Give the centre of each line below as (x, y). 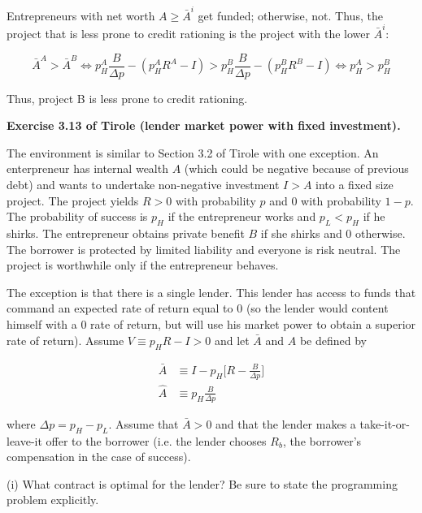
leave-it (24, 440)
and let (232, 340)
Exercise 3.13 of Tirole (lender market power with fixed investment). (204, 125)
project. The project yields (73, 200)
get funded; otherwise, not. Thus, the (290, 15)
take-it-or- (385, 423)
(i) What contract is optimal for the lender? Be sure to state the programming (202, 483)
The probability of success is (77, 216)
